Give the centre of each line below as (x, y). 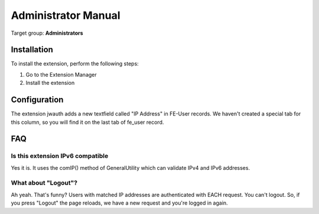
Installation (32, 50)
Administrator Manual (66, 15)
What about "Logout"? (44, 183)
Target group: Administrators (47, 33)
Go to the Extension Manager (61, 74)
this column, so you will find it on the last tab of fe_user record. (87, 122)
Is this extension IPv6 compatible (60, 156)
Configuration (37, 100)
